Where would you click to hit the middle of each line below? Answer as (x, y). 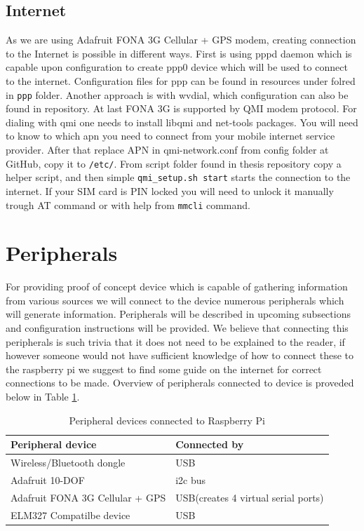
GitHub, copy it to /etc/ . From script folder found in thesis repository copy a (174, 163)
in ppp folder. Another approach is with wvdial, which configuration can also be (177, 94)
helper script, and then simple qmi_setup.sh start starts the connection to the (178, 177)
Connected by (210, 444)
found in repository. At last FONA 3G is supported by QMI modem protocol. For (181, 108)
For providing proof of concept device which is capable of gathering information (177, 287)
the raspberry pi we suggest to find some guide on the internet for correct (164, 369)
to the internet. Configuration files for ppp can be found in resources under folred (181, 80)
